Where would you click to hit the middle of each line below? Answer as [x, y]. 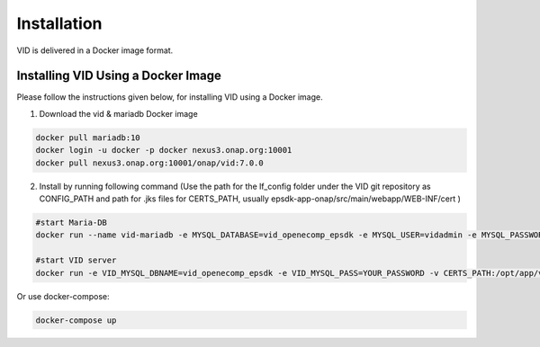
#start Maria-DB [72, 222]
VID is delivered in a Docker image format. [95, 50]
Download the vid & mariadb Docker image [118, 113]
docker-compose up [76, 320]
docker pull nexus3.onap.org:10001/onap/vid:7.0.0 [150, 163]
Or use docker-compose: [63, 296]
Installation [59, 23]
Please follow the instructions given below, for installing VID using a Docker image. [170, 97]
